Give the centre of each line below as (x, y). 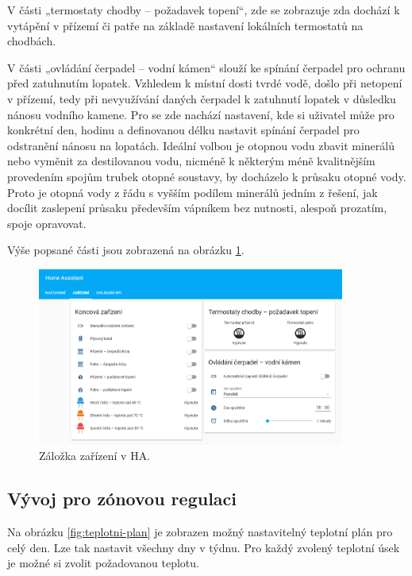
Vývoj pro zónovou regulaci (122, 499)
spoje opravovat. (47, 223)
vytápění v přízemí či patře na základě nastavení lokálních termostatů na (185, 25)
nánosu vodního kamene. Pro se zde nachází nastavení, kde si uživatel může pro (201, 114)
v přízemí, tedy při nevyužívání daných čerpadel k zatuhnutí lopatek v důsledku (202, 98)
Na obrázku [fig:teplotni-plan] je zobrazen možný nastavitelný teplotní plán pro (200, 532)
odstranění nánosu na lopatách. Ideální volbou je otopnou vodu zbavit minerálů (201, 145)
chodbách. (32, 41)
